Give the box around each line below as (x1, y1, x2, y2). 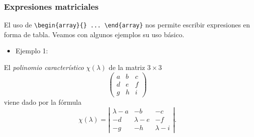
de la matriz (108, 62, 145, 72)
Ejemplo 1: (15, 46, 48, 56)
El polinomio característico (4, 62, 84, 72)
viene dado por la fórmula (4, 96, 81, 107)
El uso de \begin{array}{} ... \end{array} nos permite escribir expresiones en (4, 20, 250, 30)
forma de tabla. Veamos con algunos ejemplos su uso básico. (4, 29, 184, 39)
